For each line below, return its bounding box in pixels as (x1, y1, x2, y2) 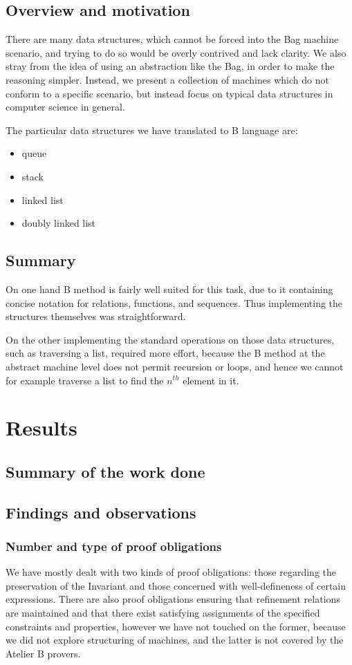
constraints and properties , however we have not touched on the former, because (6, 619, 346, 633)
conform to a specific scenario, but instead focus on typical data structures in (6, 86, 333, 100)
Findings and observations (6, 501, 196, 523)
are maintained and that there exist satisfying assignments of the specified (6, 606, 320, 620)
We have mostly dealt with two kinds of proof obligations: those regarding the (6, 565, 337, 579)
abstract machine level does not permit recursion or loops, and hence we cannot (6, 359, 344, 373)
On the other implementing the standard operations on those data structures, (6, 332, 335, 346)
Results (6, 413, 77, 442)
